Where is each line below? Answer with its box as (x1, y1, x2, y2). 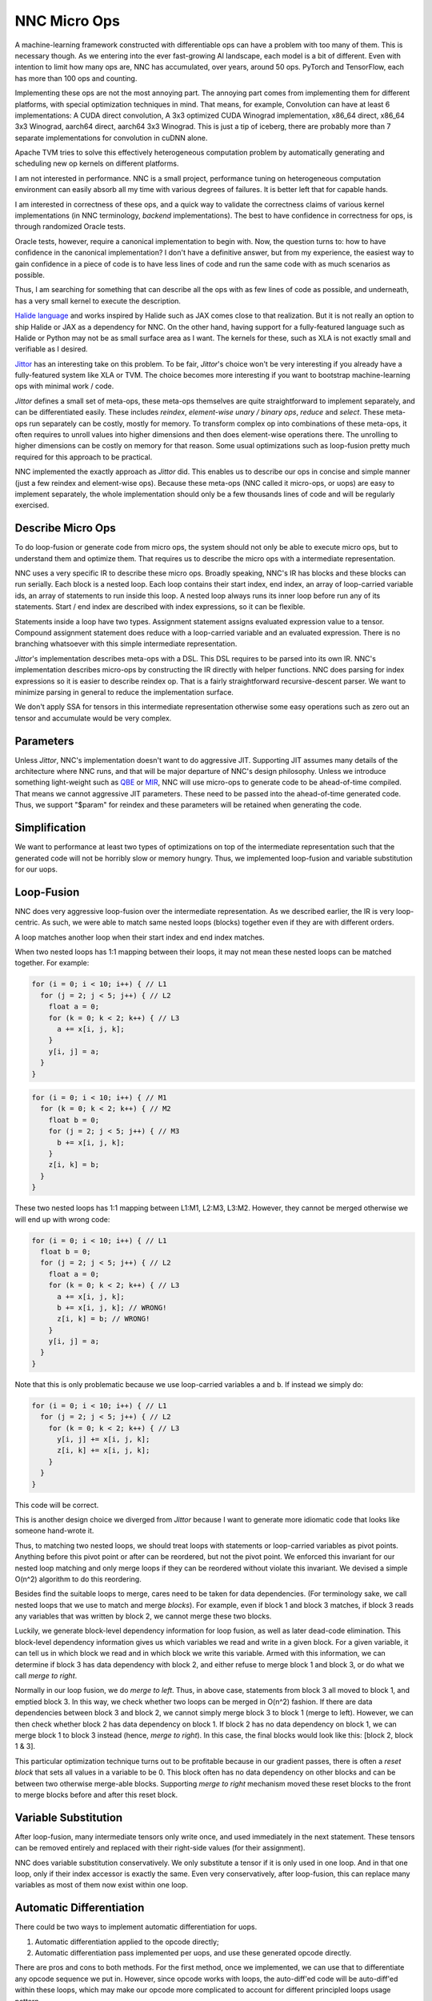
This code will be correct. (14, 1500, 99, 1510)
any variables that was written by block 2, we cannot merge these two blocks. (14, 1611, 272, 1621)
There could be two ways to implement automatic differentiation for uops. (14, 1922, 258, 1932)
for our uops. (14, 864, 58, 874)
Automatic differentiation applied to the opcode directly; (34, 1937, 219, 1947)
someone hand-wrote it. (14, 1526, 94, 1536)
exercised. (14, 500, 50, 510)
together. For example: (14, 958, 90, 968)
